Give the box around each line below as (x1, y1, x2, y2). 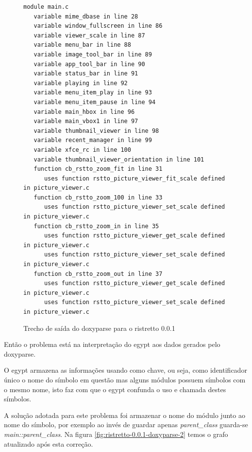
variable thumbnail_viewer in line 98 (34, 127, 159, 134)
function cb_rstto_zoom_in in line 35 (34, 222, 159, 230)
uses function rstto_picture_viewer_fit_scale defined (44, 175, 225, 182)
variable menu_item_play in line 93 (34, 89, 152, 96)
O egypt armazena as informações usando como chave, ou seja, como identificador (4, 365, 247, 375)
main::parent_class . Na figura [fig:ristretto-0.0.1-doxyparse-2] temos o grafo (4, 429, 228, 439)
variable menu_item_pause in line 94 (34, 98, 156, 106)
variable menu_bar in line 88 (34, 41, 131, 49)
